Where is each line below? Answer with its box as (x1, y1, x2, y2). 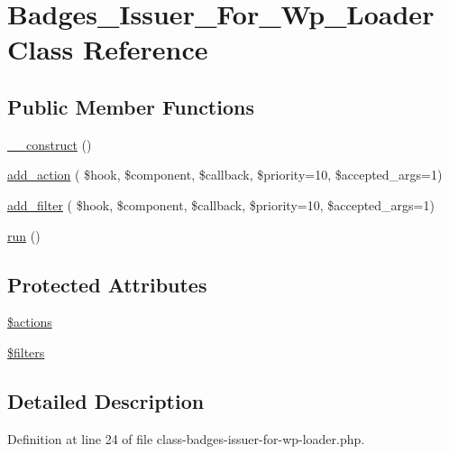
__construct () (7, 134, 92, 153)
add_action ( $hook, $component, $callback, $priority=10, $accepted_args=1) (7, 165, 443, 184)
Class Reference (7, 31, 208, 68)
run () (7, 226, 41, 245)
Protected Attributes (7, 270, 207, 298)
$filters (7, 342, 45, 361)
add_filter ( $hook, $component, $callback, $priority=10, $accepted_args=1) (7, 195, 435, 214)
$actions (7, 312, 52, 331)
